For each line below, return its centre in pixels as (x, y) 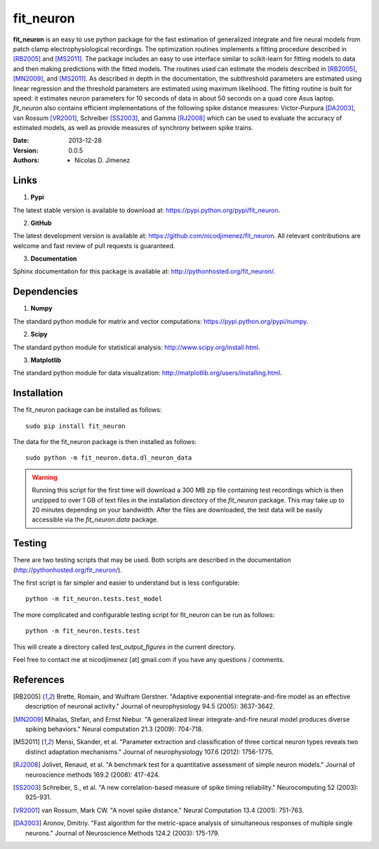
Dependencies (46, 292)
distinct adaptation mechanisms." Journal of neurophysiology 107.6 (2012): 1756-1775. (149, 751)
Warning (45, 477)
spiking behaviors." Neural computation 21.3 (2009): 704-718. (114, 729)
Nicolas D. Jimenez (102, 160)
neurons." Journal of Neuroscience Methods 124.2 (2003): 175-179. (123, 833)
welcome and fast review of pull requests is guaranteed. (94, 245)
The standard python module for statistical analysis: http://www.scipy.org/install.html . (137, 347)
